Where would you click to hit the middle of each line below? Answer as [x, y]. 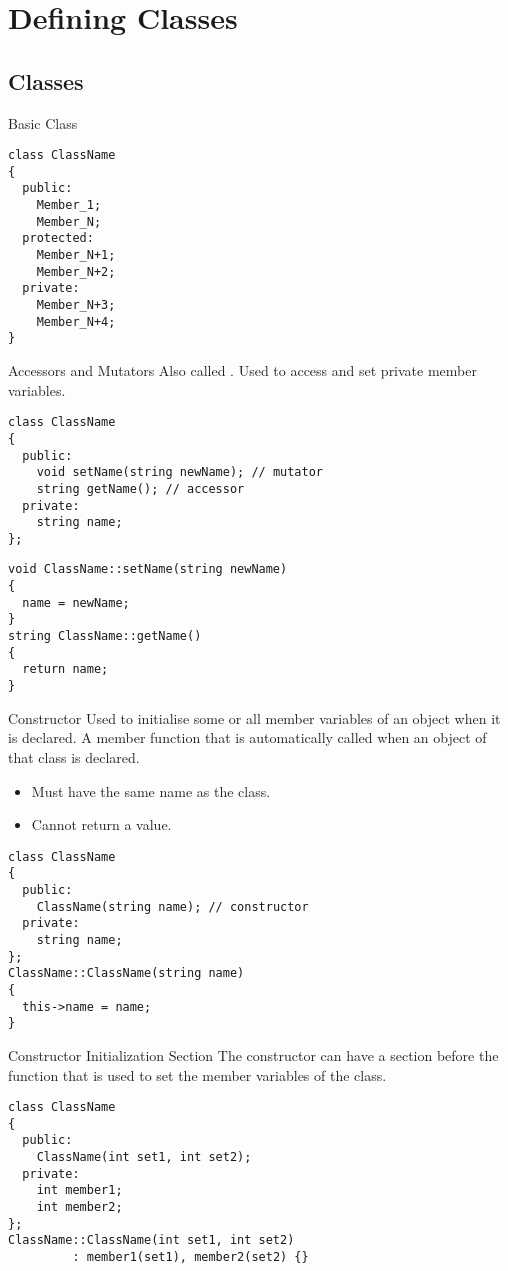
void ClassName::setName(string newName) [148, 569]
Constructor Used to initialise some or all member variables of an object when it [254, 717]
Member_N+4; [76, 321]
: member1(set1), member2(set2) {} [190, 1257]
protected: [58, 238]
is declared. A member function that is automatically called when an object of [247, 737]
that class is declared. [74, 756]
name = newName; [76, 602]
